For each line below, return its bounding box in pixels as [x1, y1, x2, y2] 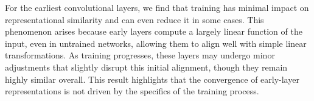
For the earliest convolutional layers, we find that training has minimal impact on [5, 1, 309, 13]
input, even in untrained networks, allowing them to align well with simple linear [5, 37, 307, 49]
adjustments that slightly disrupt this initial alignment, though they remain [5, 60, 288, 73]
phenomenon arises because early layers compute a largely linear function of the [5, 25, 302, 38]
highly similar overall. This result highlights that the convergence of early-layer [5, 72, 299, 85]
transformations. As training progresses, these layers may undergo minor [5, 49, 275, 61]
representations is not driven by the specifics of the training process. [5, 85, 259, 97]
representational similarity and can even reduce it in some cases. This [5, 13, 264, 26]
